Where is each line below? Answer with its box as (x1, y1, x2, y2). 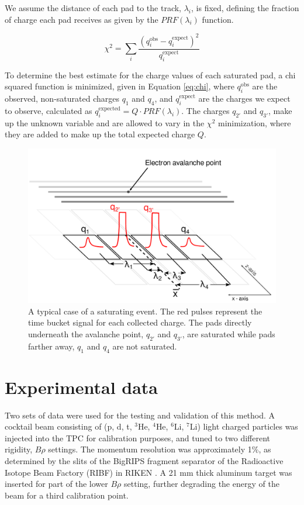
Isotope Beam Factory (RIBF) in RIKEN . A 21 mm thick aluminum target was (5, 466, 292, 478)
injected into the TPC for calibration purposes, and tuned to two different (5, 431, 270, 444)
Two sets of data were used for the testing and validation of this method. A (5, 409, 275, 421)
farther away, (28, 340, 75, 352)
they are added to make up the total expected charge (5, 128, 195, 140)
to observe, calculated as (5, 104, 92, 116)
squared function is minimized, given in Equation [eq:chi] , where (5, 80, 234, 92)
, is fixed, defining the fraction (191, 2, 299, 13)
